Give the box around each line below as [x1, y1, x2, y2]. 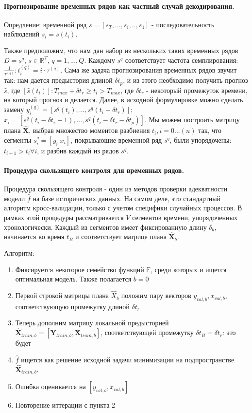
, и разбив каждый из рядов [37, 146, 119, 156]
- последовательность [151, 19, 215, 29]
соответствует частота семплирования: [125, 55, 238, 65]
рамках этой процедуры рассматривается [4, 212, 124, 223]
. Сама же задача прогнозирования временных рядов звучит [60, 64, 237, 75]
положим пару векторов [121, 290, 191, 300]
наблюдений [4, 29, 40, 39]
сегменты [4, 135, 32, 145]
